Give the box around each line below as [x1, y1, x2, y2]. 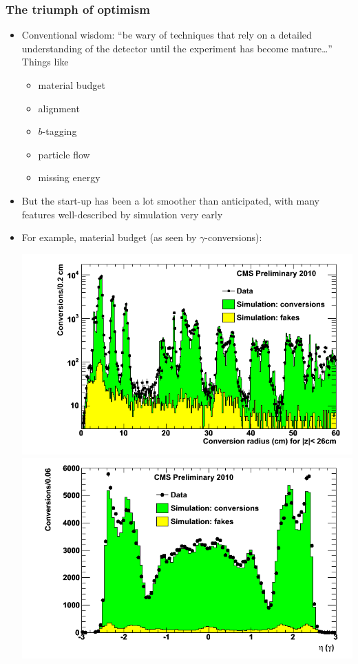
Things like [21, 54, 69, 69]
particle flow [38, 147, 90, 161]
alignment [38, 101, 80, 115]
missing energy [38, 170, 101, 185]
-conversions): [204, 230, 262, 245]
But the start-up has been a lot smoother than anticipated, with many [21, 193, 319, 207]
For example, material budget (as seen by [21, 230, 197, 245]
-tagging [42, 124, 77, 138]
